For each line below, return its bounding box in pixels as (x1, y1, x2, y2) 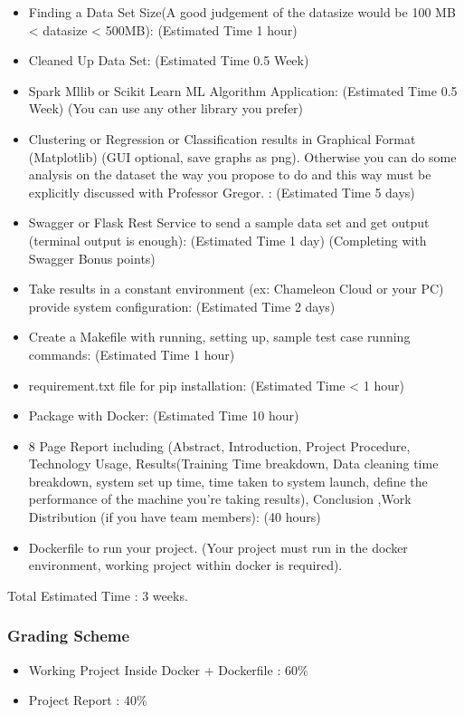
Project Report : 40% (28, 691, 147, 710)
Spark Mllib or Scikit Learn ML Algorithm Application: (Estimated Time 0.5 (28, 81, 458, 100)
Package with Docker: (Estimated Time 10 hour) (28, 406, 299, 425)
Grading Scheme (7, 624, 130, 647)
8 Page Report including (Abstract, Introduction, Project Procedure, (28, 436, 411, 455)
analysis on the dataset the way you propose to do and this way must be (28, 165, 431, 184)
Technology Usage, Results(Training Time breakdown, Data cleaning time (28, 454, 439, 473)
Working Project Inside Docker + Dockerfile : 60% (28, 660, 308, 679)
